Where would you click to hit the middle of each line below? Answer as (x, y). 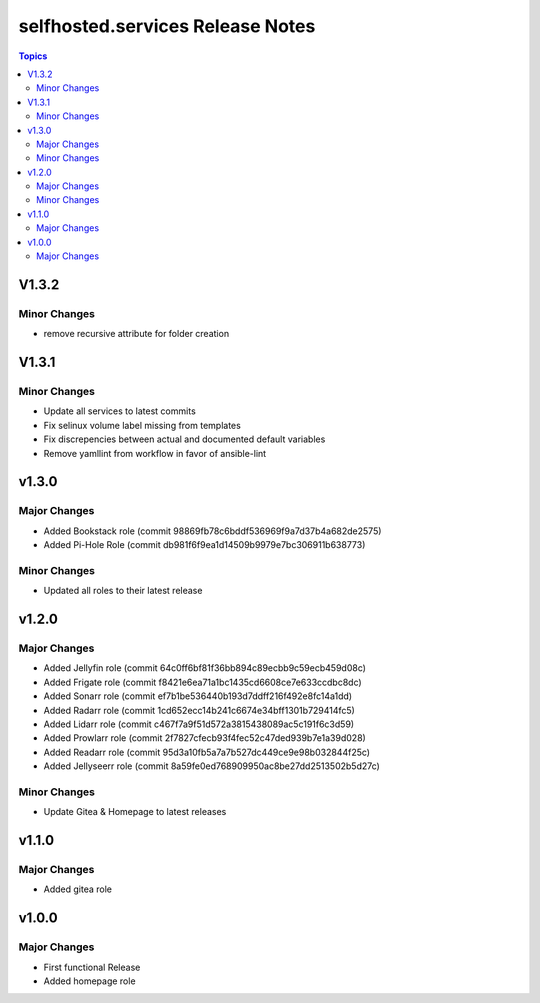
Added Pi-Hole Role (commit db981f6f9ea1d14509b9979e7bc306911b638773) (204, 545)
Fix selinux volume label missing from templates (142, 425)
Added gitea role (77, 889)
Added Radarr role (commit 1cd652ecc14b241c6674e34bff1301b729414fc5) (199, 710)
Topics (33, 56)
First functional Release (92, 967)
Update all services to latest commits (120, 411)
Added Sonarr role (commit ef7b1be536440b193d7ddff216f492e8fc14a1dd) (198, 696)
